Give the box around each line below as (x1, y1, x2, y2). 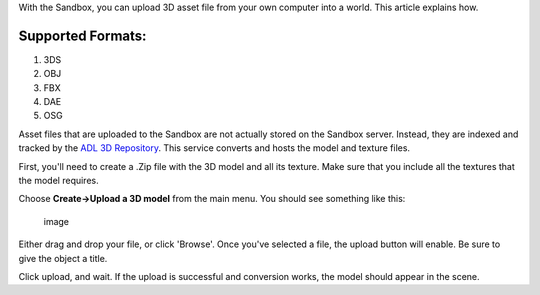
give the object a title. (18, 252, 108, 264)
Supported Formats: (18, 27, 147, 44)
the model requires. (18, 175, 99, 187)
